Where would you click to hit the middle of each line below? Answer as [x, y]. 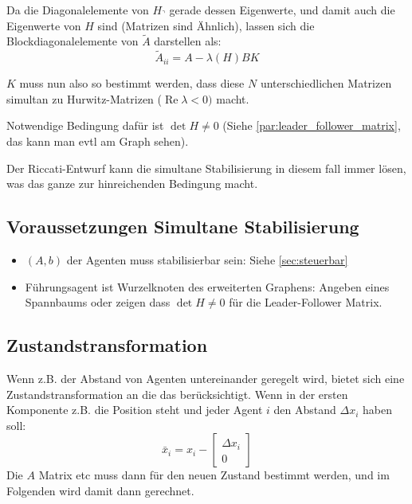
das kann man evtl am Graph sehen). [98, 141]
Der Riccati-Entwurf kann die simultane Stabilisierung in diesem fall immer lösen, [206, 168]
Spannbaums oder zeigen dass [98, 302]
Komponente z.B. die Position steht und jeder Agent [135, 410]
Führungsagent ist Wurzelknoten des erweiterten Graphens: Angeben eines [207, 286]
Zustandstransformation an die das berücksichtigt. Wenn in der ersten [177, 394]
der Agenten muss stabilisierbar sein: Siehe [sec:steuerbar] [207, 259]
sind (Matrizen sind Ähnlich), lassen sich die [206, 25]
